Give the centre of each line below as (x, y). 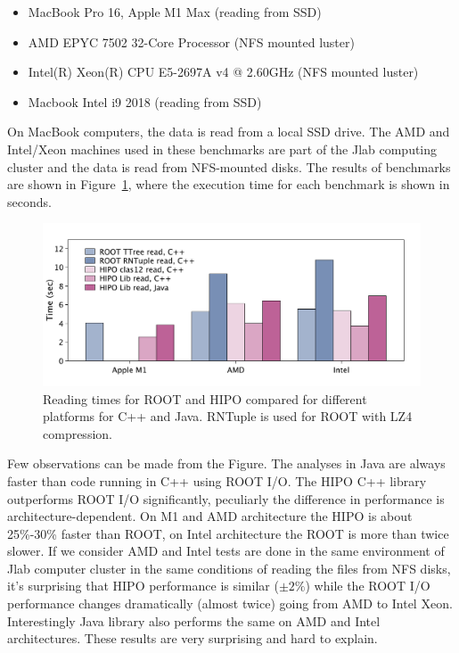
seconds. (29, 201)
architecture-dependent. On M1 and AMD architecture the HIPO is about (210, 516)
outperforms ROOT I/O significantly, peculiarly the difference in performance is (226, 498)
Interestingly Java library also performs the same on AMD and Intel (194, 620)
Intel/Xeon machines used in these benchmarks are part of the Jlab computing (222, 149)
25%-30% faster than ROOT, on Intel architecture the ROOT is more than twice (228, 533)
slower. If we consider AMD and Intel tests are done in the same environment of (226, 551)
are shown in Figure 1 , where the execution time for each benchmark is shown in (229, 184)
